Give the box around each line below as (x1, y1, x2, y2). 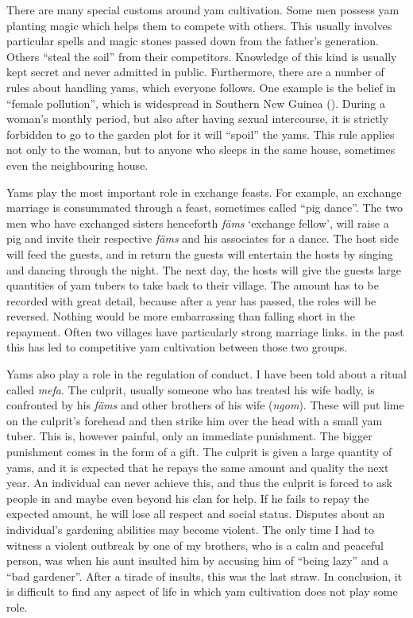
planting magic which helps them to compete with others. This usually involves (6, 17, 392, 33)
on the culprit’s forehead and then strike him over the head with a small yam (6, 412, 383, 428)
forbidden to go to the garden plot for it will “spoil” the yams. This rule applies (6, 125, 395, 142)
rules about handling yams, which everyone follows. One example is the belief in (6, 79, 396, 95)
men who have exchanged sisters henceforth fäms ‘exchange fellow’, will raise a (6, 214, 389, 231)
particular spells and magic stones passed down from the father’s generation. (6, 33, 379, 49)
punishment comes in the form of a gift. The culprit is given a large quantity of (6, 443, 392, 460)
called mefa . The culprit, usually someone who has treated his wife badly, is (6, 381, 375, 397)
